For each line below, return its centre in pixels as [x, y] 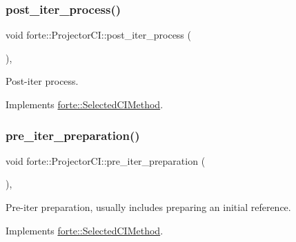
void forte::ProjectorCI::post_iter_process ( [98, 35]
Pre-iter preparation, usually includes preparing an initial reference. [148, 207]
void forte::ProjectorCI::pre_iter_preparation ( [106, 160]
